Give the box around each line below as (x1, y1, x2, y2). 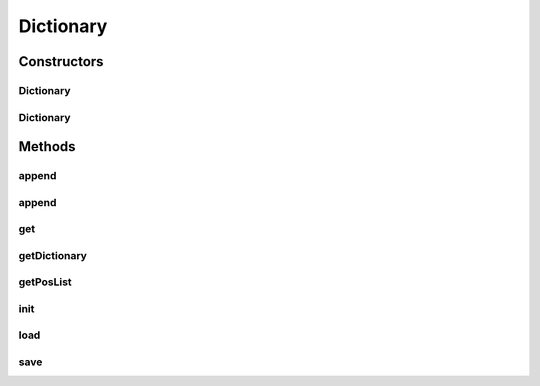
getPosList (18, 275, 72, 289)
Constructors (18, 53, 104, 70)
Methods (18, 138, 76, 155)
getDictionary (18, 248, 87, 262)
